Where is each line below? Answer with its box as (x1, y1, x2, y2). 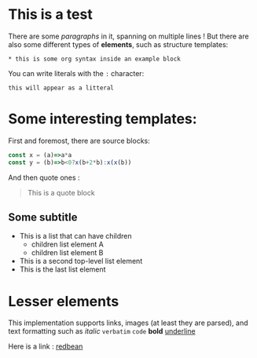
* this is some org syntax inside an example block (8, 55, 181, 63)
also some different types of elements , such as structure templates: (8, 39, 229, 49)
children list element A (31, 239, 104, 249)
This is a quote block (27, 188, 96, 197)
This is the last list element (19, 265, 106, 274)
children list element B (31, 248, 104, 258)
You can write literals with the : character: (8, 68, 145, 78)
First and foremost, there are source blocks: (8, 136, 151, 145)
